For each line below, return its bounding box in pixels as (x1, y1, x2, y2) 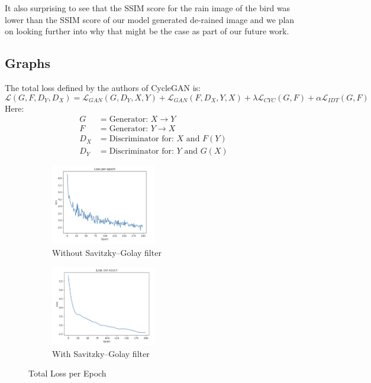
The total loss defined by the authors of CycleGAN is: (5, 81, 201, 93)
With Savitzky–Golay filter (52, 347, 150, 359)
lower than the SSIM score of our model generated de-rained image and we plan (5, 13, 295, 25)
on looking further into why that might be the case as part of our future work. (5, 25, 289, 37)
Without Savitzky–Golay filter (52, 246, 162, 259)
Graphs (5, 54, 51, 72)
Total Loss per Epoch (28, 367, 107, 379)
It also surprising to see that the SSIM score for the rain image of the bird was (5, 2, 291, 14)
